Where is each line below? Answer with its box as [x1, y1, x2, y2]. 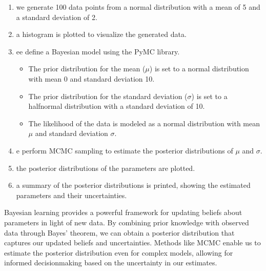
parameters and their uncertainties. [16, 189, 127, 200]
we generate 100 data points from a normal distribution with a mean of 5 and [16, 2, 260, 12]
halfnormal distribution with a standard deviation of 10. [28, 101, 205, 111]
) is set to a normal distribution [149, 63, 249, 74]
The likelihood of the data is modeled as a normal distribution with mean [28, 118, 260, 128]
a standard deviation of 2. [16, 11, 97, 22]
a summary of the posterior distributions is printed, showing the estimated [16, 180, 251, 190]
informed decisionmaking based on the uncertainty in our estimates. [4, 257, 217, 268]
